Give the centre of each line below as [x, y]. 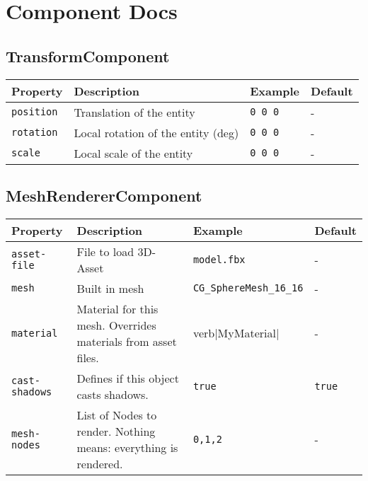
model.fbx [219, 259]
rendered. [100, 463]
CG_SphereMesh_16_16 [248, 288]
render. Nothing [116, 431]
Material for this [117, 308]
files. [88, 357]
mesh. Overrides [116, 325]
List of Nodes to [117, 415]
